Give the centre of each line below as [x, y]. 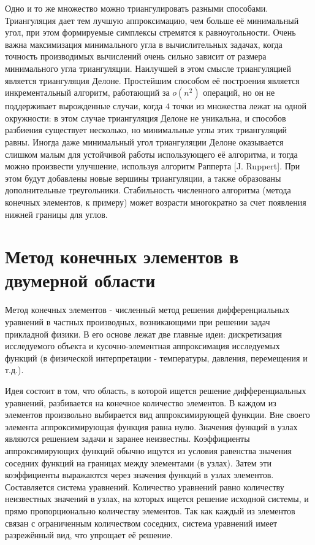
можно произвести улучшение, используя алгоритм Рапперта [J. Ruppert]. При [153, 166]
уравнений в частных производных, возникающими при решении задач [138, 322]
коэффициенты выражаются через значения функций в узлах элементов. [139, 475]
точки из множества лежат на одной [240, 106]
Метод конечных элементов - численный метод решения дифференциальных [147, 310]
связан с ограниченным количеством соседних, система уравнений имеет [141, 523]
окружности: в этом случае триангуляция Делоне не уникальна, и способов [146, 118]
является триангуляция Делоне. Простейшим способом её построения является [152, 80]
